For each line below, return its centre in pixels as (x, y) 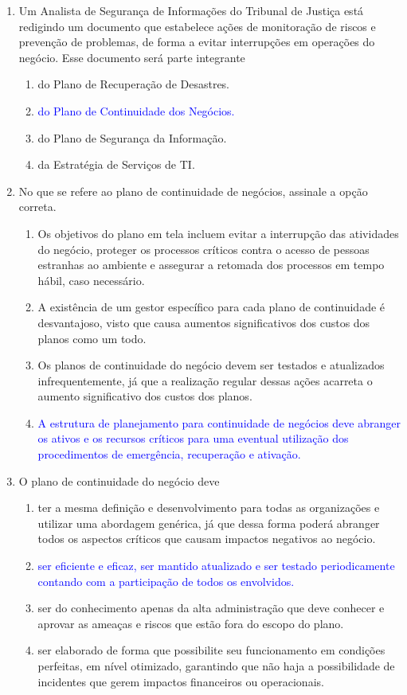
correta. (37, 207)
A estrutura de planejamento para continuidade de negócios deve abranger (219, 422)
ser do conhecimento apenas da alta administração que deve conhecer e (211, 608)
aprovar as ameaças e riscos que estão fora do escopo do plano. (191, 623)
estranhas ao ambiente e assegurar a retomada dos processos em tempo (211, 265)
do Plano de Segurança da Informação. (132, 137)
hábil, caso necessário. (91, 280)
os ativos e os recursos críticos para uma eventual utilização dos (193, 438)
